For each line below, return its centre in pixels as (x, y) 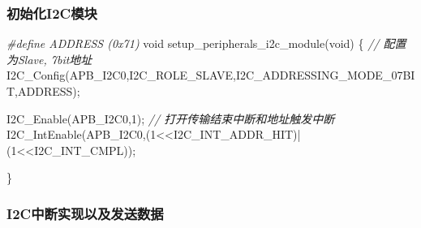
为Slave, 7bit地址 (49, 59)
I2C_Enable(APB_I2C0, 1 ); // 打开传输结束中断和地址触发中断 (171, 118)
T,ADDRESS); (43, 91)
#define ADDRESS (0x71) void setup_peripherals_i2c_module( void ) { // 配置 (206, 43)
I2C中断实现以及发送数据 (85, 213)
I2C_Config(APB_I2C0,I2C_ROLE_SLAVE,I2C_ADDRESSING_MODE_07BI (211, 75)
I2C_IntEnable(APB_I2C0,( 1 (82, 134)
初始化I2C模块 (52, 13)
